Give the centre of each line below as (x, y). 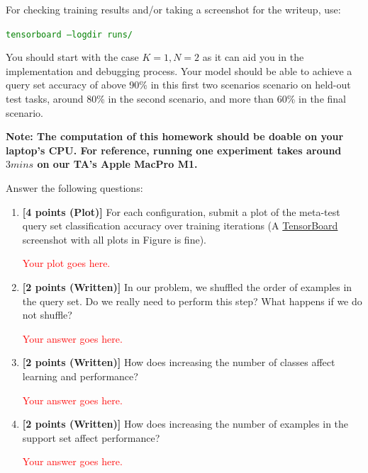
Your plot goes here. (66, 263)
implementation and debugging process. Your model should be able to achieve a (179, 70)
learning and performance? (80, 376)
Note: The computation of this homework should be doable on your (175, 136)
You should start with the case (72, 57)
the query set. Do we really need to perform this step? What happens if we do (192, 301)
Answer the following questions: (74, 188)
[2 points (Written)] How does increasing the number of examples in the (185, 424)
